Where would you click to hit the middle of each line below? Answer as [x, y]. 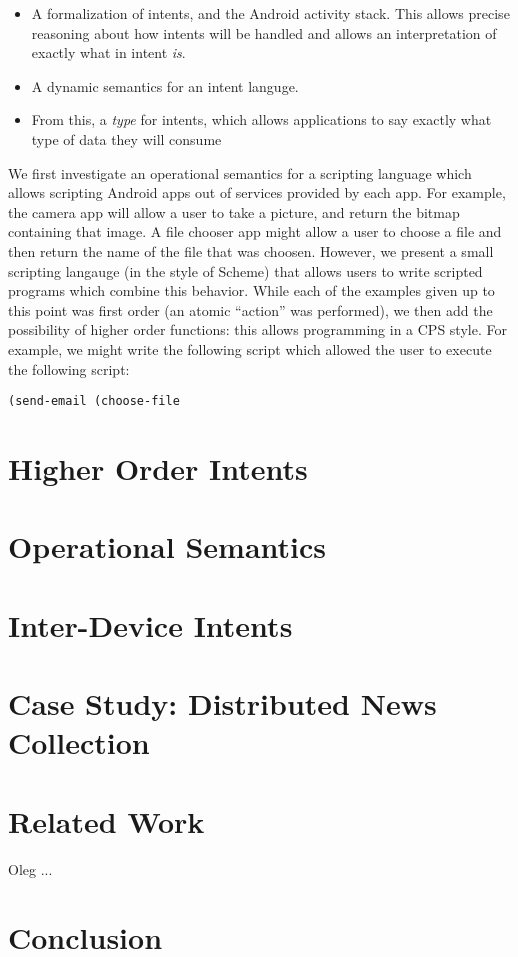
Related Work [106, 820]
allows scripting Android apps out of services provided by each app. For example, [257, 192]
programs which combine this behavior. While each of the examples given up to [251, 290]
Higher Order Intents [158, 467]
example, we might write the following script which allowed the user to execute [250, 348]
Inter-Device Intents [150, 624]
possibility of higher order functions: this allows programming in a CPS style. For [257, 329]
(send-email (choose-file [94, 401]
